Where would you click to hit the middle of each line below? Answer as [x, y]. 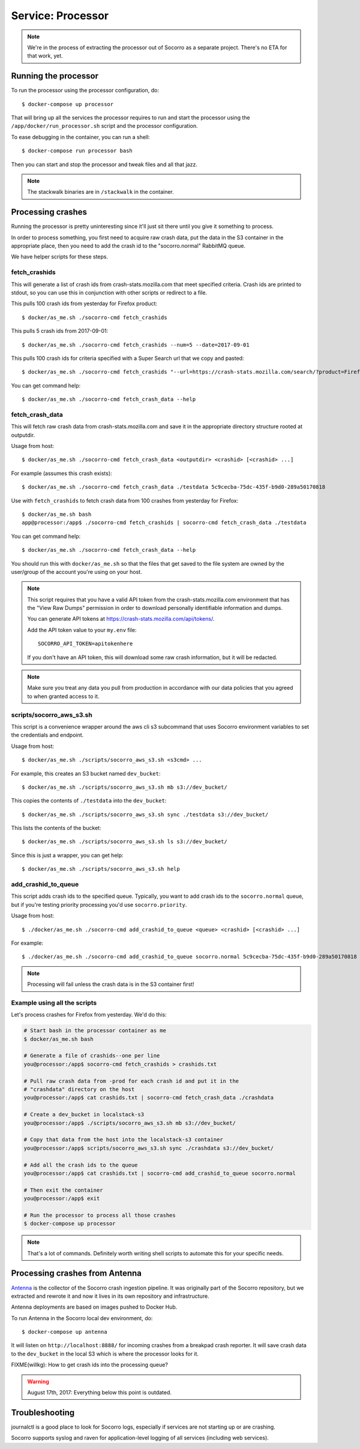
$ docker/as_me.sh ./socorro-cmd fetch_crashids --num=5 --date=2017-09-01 [136, 345]
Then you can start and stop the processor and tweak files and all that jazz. [104, 164]
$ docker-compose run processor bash [77, 151]
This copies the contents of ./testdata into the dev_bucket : [89, 801]
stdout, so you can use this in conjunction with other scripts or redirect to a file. [109, 292]
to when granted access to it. [63, 696]
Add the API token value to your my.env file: [82, 630]
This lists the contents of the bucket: [56, 828]
